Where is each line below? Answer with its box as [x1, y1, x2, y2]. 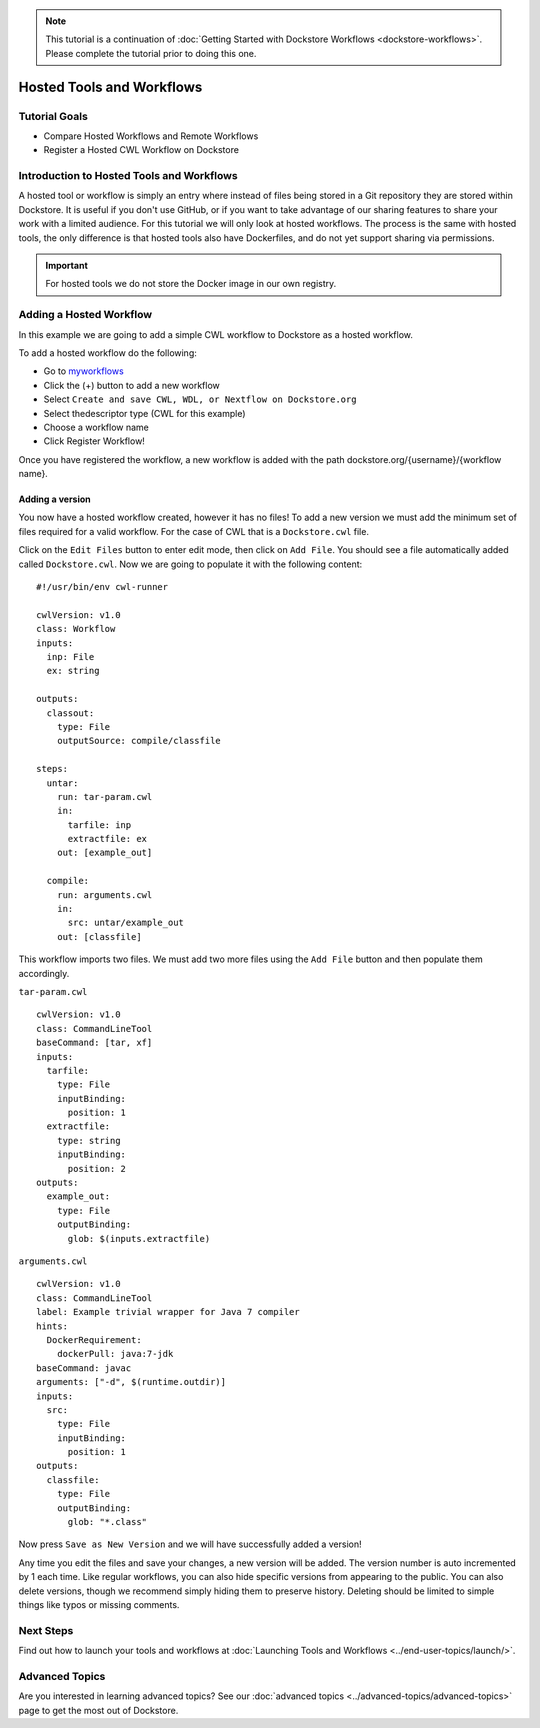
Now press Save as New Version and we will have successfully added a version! [18, 1538, 362, 1550]
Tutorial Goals [18, 109, 89, 123]
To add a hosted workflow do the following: [18, 346, 197, 359]
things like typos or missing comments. [18, 1598, 180, 1610]
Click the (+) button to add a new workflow [43, 379, 220, 391]
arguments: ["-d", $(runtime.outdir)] [36, 1376, 227, 1388]
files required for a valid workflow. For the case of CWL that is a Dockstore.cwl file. [18, 525, 370, 537]
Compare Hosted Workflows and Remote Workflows [43, 130, 259, 142]
